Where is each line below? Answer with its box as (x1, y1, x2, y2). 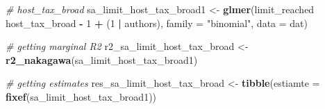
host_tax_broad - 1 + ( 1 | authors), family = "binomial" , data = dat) (6, 15, 308, 30)
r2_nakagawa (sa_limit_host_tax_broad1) (6, 52, 198, 67)
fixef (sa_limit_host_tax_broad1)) (6, 89, 157, 103)
